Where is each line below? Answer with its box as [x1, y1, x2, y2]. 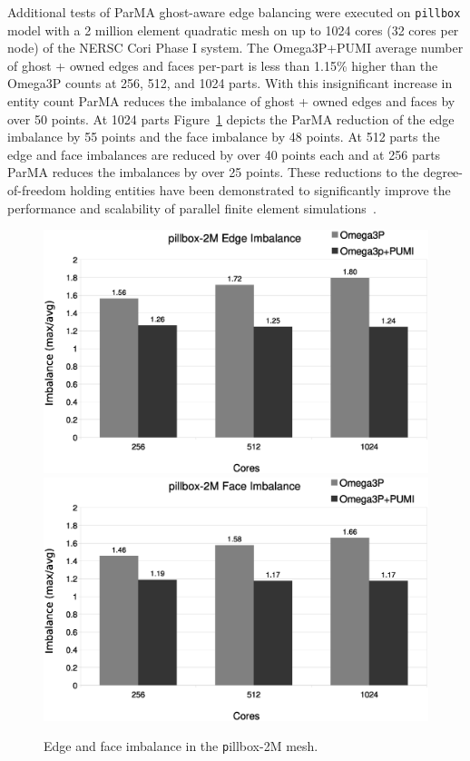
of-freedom [7, 181, 66, 199]
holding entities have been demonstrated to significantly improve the [70, 181, 451, 199]
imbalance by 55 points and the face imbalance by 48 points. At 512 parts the [7, 127, 440, 146]
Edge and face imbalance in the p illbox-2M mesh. [44, 736, 318, 756]
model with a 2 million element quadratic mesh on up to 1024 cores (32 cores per [7, 20, 459, 39]
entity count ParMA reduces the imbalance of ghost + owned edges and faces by [7, 92, 455, 111]
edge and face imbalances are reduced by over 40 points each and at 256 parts [7, 144, 441, 163]
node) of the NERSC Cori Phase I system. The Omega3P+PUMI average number [7, 38, 464, 57]
